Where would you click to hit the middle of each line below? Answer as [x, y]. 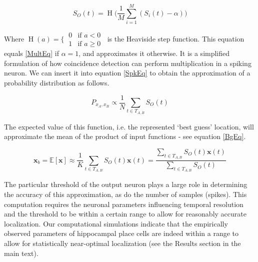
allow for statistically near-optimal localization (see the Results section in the [122, 243]
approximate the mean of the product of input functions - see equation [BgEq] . [125, 136]
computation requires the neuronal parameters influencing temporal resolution [124, 204]
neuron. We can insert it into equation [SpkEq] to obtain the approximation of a [127, 73]
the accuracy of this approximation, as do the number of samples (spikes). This [125, 194]
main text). [21, 253]
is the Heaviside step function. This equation [176, 39]
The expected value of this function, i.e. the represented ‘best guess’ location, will [129, 126]
